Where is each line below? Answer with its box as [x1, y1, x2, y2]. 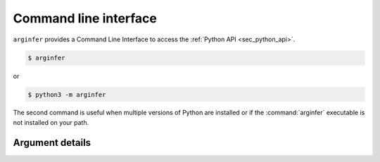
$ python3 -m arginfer [27, 90, 106, 98]
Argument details [13, 137, 91, 149]
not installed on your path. [13, 118, 89, 126]
